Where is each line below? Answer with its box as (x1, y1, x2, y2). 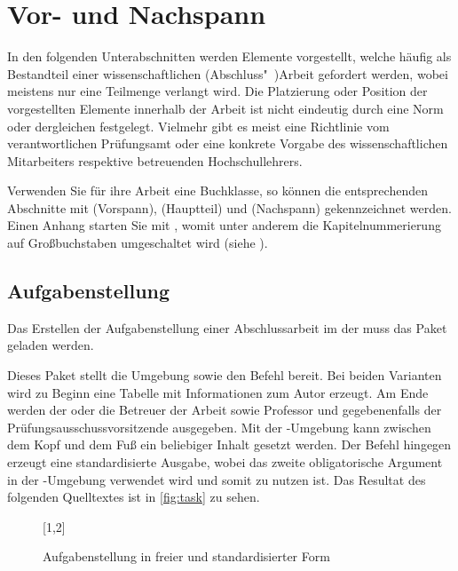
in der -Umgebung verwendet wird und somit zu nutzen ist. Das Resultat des (7, 470, 426, 488)
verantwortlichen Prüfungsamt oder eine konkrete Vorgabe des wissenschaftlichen (7, 134, 448, 153)
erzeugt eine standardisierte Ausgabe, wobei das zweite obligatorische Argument (7, 453, 443, 472)
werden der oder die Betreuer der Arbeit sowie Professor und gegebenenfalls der (7, 400, 442, 419)
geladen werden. (7, 336, 94, 354)
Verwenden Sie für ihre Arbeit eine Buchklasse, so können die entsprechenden (7, 181, 428, 200)
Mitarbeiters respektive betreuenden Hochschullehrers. (7, 151, 303, 170)
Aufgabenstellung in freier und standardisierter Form (43, 547, 330, 566)
